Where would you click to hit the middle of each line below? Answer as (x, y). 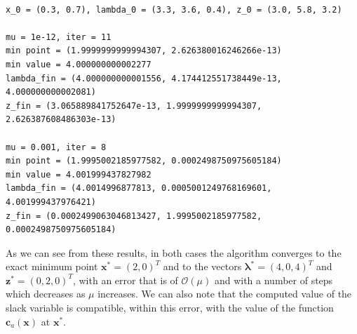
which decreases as (46, 294)
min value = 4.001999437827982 (79, 174)
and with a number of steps (274, 280)
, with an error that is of (125, 280)
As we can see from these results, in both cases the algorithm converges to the (174, 252)
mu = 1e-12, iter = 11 (59, 37)
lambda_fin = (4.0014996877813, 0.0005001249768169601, (139, 188)
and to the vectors (202, 266)
